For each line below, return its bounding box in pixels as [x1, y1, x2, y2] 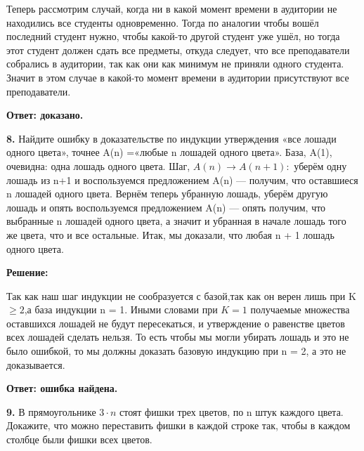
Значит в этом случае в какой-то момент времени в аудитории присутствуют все [6, 70, 349, 84]
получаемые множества [250, 302, 350, 317]
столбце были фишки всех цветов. [6, 432, 152, 447]
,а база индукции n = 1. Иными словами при [24, 302, 218, 317]
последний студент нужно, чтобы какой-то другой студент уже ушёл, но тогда [6, 29, 340, 44]
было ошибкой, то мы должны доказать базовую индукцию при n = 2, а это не [6, 344, 346, 358]
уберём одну [294, 158, 347, 173]
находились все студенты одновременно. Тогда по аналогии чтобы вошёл [6, 15, 319, 30]
